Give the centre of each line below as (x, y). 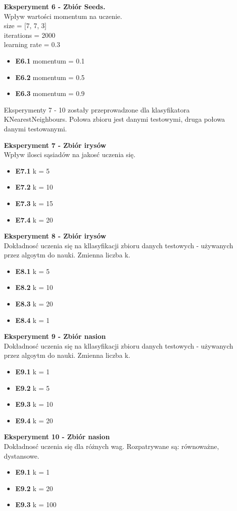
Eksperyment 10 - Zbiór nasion (57, 437)
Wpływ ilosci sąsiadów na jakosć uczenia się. (70, 154)
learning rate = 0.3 (32, 44)
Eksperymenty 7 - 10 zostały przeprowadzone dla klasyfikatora (97, 109)
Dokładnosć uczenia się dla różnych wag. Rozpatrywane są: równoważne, (111, 446)
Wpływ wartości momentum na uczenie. (63, 16)
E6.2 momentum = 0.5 (50, 77)
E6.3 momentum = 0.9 (50, 93)
